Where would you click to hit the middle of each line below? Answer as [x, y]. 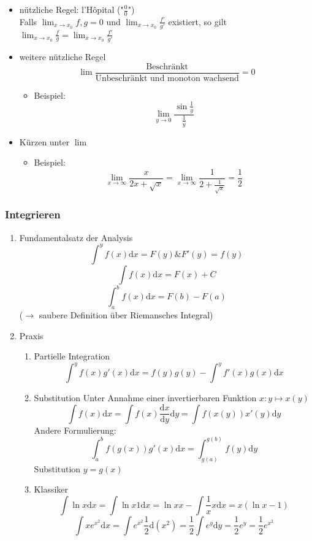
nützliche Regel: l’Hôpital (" [71, 9]
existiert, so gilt [198, 21]
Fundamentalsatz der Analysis [76, 237]
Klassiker [51, 489]
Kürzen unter [44, 141]
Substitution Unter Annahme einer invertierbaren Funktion [145, 398]
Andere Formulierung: [75, 430]
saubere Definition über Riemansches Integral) [126, 314]
